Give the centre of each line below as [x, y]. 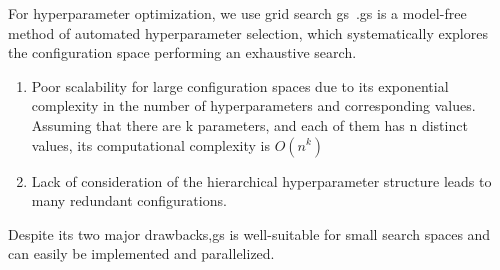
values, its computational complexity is [151, 144]
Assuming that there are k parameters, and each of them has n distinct [249, 124]
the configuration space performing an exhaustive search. [182, 52]
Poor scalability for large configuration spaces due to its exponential [240, 85]
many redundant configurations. [129, 200]
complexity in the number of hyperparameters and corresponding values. [253, 105]
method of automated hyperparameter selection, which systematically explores [248, 32]
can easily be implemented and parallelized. [141, 253]
